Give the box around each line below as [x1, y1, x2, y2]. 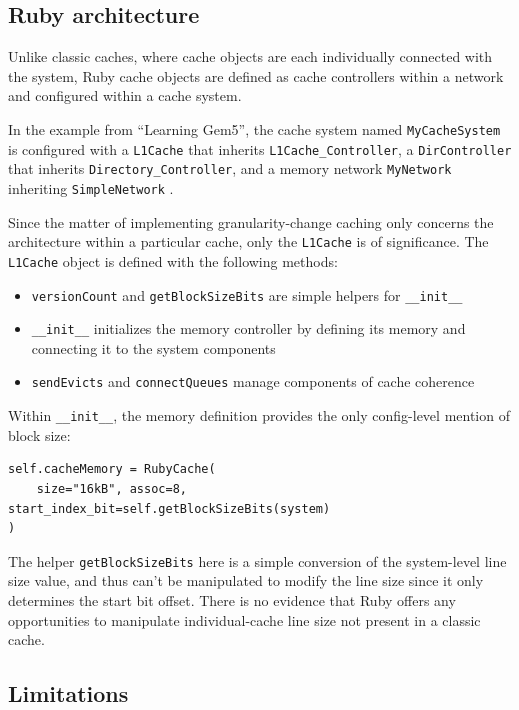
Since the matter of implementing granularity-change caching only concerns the [8, 211, 494, 232]
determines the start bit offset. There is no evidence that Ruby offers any [8, 589, 456, 610]
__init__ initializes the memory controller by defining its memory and [31, 318, 466, 339]
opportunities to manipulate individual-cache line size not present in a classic [8, 609, 481, 630]
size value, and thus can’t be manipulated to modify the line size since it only [8, 570, 484, 591]
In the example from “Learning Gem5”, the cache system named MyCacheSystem [8, 118, 501, 139]
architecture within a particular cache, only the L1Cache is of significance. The [8, 231, 489, 252]
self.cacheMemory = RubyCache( [8, 462, 216, 477]
